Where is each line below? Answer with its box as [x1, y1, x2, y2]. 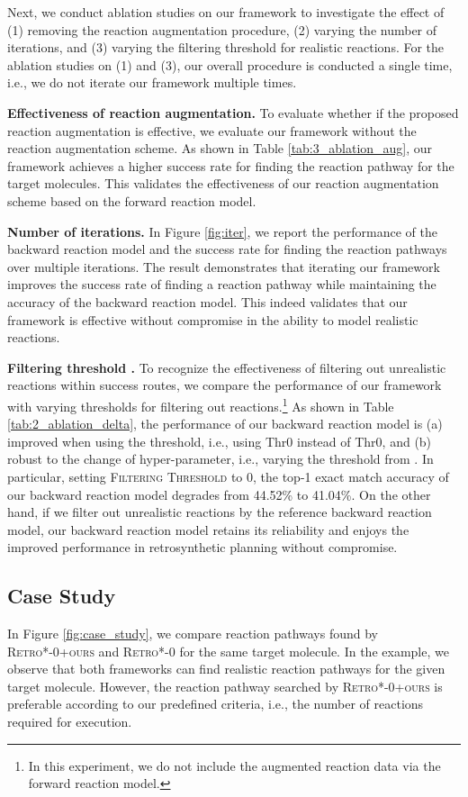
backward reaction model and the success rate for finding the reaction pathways [7, 240, 447, 258]
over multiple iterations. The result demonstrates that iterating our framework [7, 257, 440, 276]
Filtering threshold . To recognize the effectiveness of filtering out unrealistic [7, 358, 446, 376]
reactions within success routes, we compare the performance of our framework [7, 376, 442, 394]
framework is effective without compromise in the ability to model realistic [7, 310, 418, 329]
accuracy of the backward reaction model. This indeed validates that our [7, 292, 408, 311]
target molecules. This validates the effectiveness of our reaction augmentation [7, 174, 439, 193]
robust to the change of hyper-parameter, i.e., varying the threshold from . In [7, 449, 434, 468]
